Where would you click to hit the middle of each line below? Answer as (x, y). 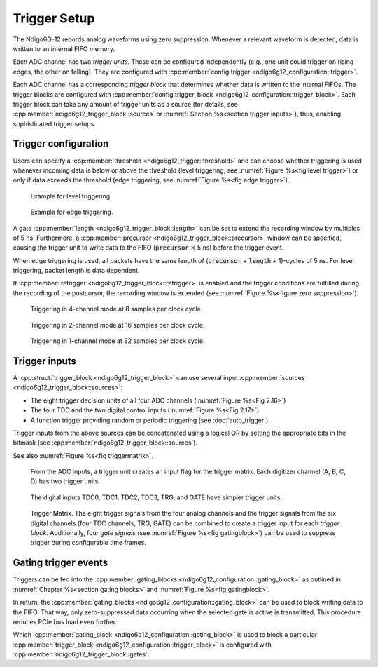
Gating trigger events (61, 563)
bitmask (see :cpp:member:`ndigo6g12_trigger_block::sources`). (105, 443)
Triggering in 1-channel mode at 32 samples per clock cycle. (118, 341)
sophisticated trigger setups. (54, 123)
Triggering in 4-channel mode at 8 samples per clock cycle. (117, 309)
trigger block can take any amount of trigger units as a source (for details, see (125, 104)
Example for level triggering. (71, 196)
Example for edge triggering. (72, 212)
